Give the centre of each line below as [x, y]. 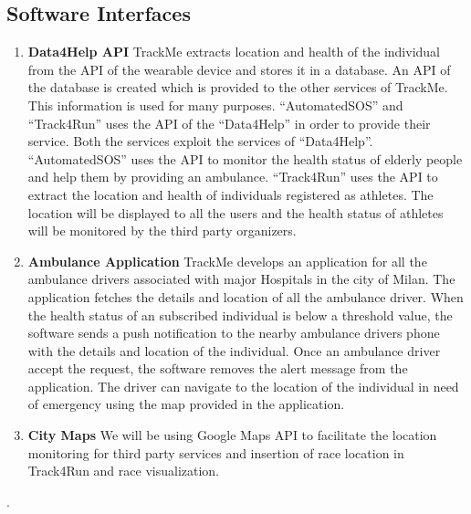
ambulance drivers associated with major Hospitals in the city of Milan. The [241, 279]
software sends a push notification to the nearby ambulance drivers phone [234, 333]
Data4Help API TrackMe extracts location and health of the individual [234, 52]
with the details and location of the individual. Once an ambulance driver [234, 350]
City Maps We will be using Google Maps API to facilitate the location [232, 435]
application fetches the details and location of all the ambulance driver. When [246, 296]
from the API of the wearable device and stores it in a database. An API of [239, 69]
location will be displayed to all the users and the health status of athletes [235, 212]
